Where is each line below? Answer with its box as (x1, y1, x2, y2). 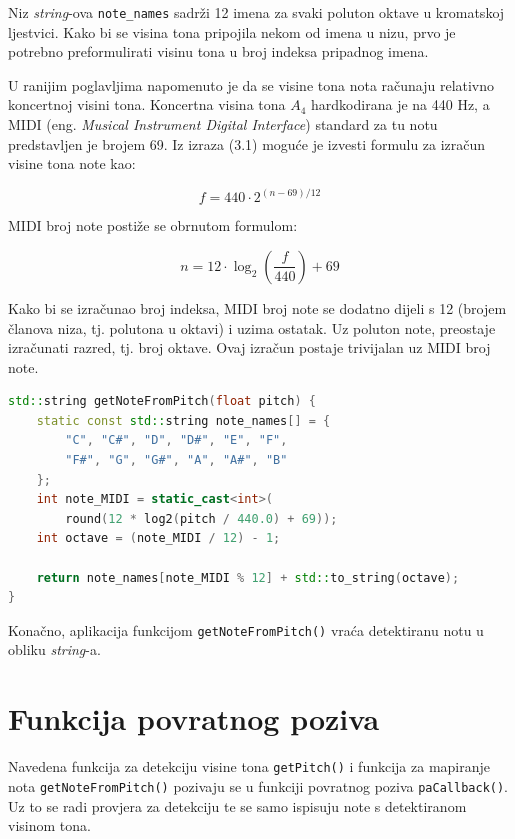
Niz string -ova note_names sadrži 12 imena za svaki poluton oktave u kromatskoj (8, 2, 505, 22)
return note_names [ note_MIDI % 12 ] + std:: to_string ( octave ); (36, 570, 460, 585)
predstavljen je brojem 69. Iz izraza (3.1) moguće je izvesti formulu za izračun (8, 133, 486, 154)
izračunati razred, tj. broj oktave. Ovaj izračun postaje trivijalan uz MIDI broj (8, 337, 491, 358)
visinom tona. (8, 815, 91, 836)
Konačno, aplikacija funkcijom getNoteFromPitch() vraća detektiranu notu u (8, 619, 484, 640)
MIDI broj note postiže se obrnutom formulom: (8, 215, 298, 236)
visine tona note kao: (8, 153, 136, 174)
